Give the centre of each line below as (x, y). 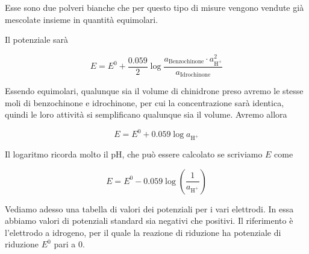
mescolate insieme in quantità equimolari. (82, 19)
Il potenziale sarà (37, 40)
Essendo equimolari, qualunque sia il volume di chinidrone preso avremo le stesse (154, 91)
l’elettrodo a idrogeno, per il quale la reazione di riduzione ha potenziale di (143, 232)
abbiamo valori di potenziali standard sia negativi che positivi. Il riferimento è (149, 221)
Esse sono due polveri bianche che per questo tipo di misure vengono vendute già (154, 7)
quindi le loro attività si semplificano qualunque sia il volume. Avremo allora (146, 114)
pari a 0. (69, 244)
